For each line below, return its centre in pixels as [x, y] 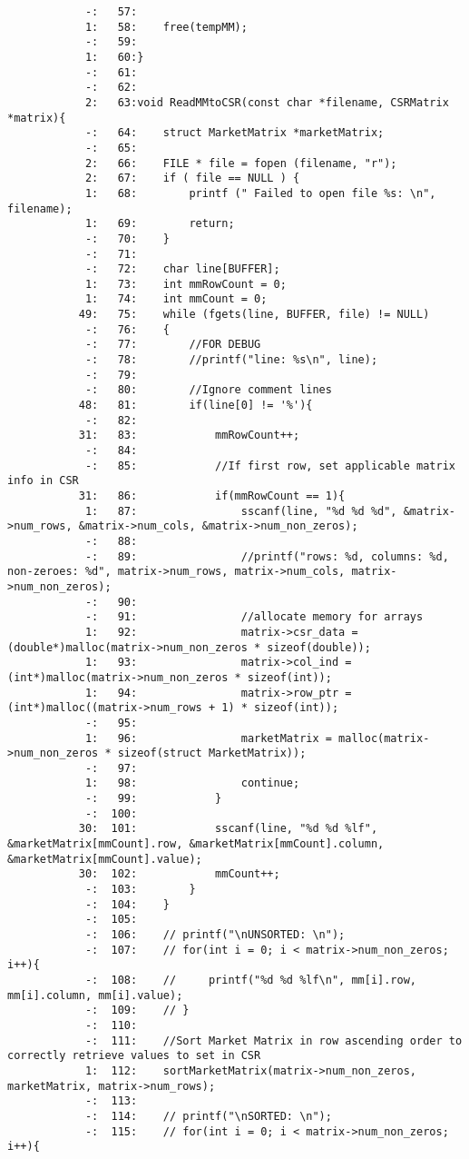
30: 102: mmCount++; [179, 874]
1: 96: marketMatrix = [208, 738]
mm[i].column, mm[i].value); [95, 995]
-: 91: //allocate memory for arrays [254, 617]
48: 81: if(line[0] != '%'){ [195, 406]
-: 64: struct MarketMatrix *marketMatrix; [234, 133]
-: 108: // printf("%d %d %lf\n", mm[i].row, [251, 980]
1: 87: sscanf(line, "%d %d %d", [241, 511]
